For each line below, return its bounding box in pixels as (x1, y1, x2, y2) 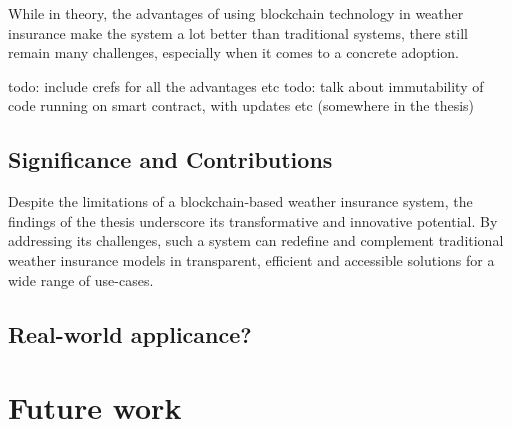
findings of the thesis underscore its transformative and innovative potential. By (8, 210, 498, 231)
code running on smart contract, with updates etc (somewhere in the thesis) (8, 95, 475, 116)
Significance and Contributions (8, 144, 333, 175)
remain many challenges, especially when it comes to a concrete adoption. (8, 42, 459, 63)
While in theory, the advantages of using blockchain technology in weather (8, 3, 464, 23)
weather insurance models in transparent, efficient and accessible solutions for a (8, 249, 495, 270)
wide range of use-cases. (8, 269, 154, 290)
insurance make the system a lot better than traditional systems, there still (8, 22, 468, 43)
